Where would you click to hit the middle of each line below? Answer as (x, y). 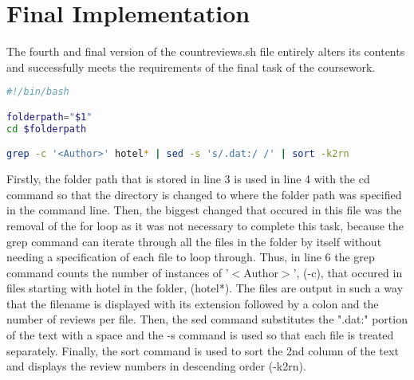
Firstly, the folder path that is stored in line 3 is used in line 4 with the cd (188, 179)
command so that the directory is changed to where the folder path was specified (204, 194)
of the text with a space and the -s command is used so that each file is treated (200, 335)
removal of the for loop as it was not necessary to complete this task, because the (205, 225)
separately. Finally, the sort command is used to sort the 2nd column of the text (203, 350)
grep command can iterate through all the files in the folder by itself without (194, 241)
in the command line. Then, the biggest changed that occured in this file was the (204, 210)
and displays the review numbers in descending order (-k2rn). (156, 366)
